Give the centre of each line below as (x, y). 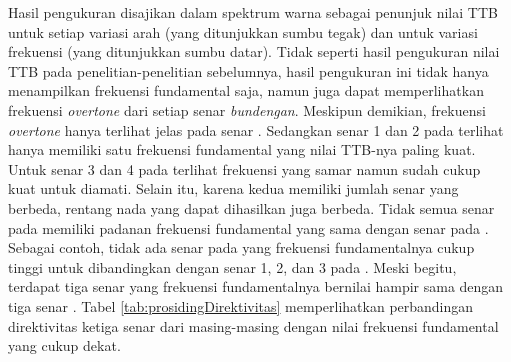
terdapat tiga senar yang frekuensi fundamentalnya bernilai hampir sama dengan (256, 286)
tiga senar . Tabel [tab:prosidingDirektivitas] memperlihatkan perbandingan (241, 305)
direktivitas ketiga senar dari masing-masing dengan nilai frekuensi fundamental (253, 325)
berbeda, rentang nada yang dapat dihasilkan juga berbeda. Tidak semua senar (251, 207)
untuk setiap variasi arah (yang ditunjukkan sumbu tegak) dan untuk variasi (243, 31)
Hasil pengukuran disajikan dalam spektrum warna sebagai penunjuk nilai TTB (253, 12)
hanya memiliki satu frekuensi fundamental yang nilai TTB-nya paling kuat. (242, 149)
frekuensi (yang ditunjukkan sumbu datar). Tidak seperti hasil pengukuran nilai (254, 51)
